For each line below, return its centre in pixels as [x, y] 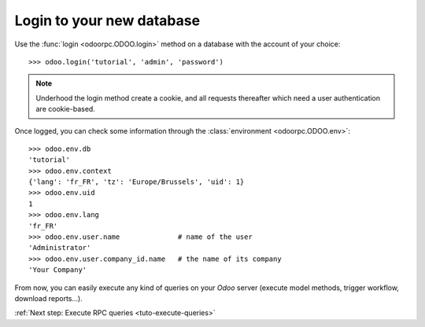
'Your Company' [58, 270]
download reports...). [48, 298]
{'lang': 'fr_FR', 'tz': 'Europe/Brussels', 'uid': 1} [137, 182]
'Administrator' [60, 248]
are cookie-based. [66, 109]
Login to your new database [107, 20]
